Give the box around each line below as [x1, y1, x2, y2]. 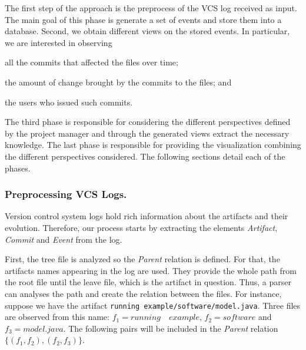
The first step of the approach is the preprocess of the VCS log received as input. [5, 2, 297, 14]
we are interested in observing [5, 36, 112, 48]
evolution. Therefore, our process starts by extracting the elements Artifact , [5, 221, 278, 233]
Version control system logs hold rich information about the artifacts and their [5, 210, 288, 222]
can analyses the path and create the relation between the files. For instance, [5, 287, 282, 299]
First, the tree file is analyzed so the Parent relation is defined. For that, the [5, 253, 280, 265]
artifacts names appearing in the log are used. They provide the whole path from [5, 264, 297, 276]
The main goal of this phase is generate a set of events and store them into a [5, 13, 282, 25]
